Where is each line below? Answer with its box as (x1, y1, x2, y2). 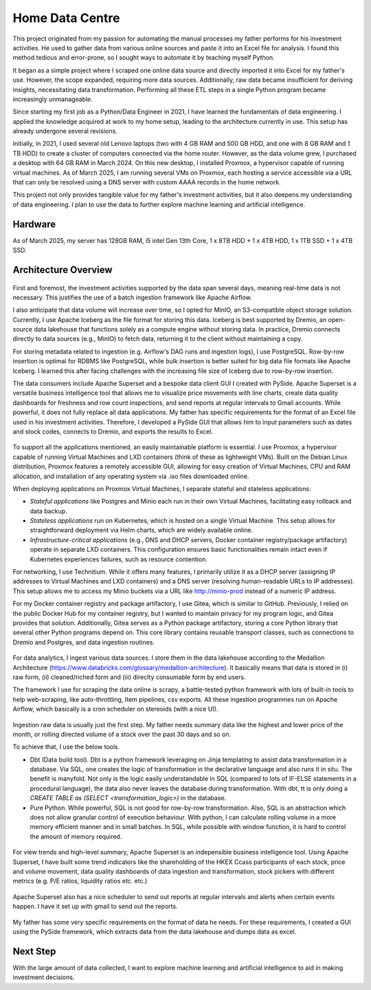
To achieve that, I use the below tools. (12, 743, 120, 751)
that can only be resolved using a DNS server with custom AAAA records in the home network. (12, 178, 281, 186)
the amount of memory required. (30, 832, 122, 841)
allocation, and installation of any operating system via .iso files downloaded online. (12, 472, 249, 480)
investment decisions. (12, 973, 75, 982)
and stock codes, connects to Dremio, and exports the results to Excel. (12, 427, 213, 435)
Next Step (12, 945, 56, 957)
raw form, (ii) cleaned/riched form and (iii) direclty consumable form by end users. (12, 673, 246, 681)
